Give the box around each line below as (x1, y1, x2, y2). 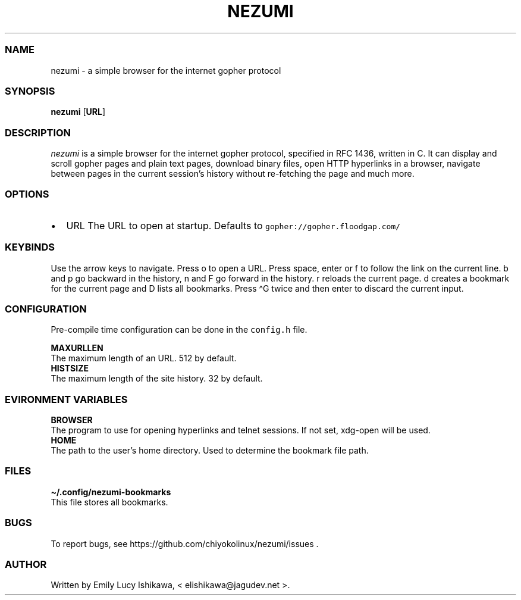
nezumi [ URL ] (51, 107, 105, 117)
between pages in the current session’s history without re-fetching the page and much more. (51, 168, 415, 179)
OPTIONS (5, 188, 49, 201)
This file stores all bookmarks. (51, 496, 168, 507)
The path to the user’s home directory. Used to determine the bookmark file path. (51, 445, 369, 455)
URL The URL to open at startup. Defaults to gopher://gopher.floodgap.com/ (66, 219, 401, 232)
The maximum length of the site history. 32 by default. (51, 373, 263, 384)
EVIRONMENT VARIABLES (5, 393, 128, 405)
